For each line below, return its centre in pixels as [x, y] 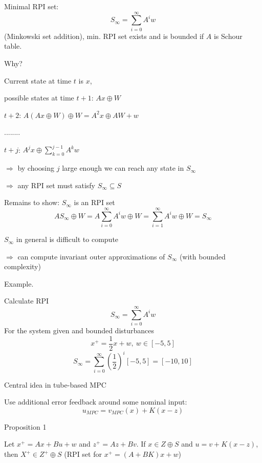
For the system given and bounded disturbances [79, 330]
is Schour [228, 36]
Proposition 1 [25, 426]
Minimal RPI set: [31, 6]
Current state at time [38, 80]
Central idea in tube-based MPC [55, 384]
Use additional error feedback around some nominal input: [96, 402]
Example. [19, 283]
